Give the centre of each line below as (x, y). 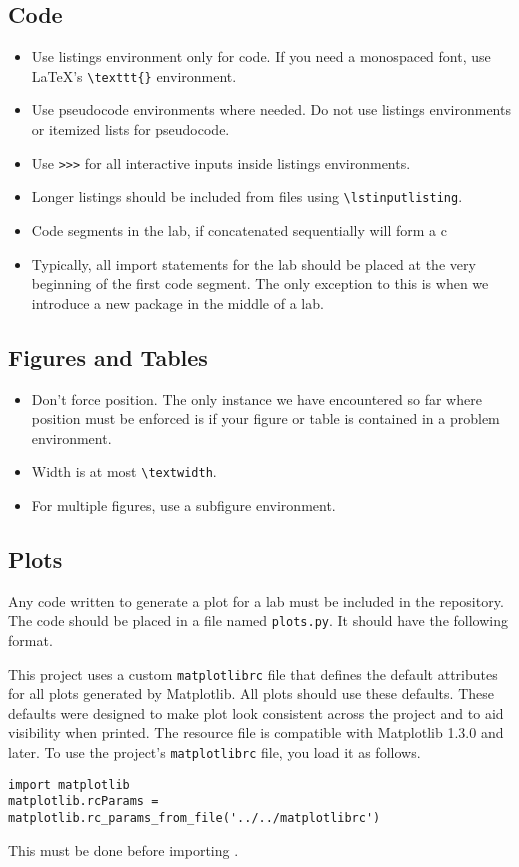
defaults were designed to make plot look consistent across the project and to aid (256, 712)
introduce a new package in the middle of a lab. (177, 302)
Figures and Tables (108, 356)
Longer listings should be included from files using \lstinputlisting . (247, 196)
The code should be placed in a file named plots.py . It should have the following (258, 620)
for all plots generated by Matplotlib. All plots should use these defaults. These (251, 693)
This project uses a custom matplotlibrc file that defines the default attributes (253, 673)
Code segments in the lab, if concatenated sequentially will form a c (239, 229)
